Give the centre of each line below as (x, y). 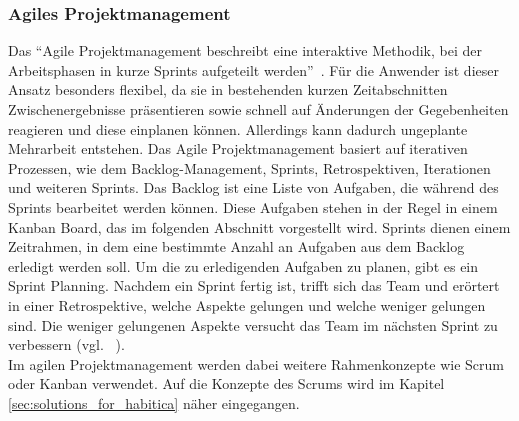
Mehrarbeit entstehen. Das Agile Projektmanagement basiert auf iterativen (238, 148)
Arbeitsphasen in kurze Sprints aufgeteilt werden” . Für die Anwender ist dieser (253, 69)
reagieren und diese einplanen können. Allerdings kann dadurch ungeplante (238, 128)
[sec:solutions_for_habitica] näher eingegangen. (154, 402)
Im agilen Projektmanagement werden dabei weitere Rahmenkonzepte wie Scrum (256, 363)
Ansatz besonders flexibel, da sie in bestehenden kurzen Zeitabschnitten (228, 89)
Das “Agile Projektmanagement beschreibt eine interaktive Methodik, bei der (245, 50)
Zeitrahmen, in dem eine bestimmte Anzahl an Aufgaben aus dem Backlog (236, 246)
